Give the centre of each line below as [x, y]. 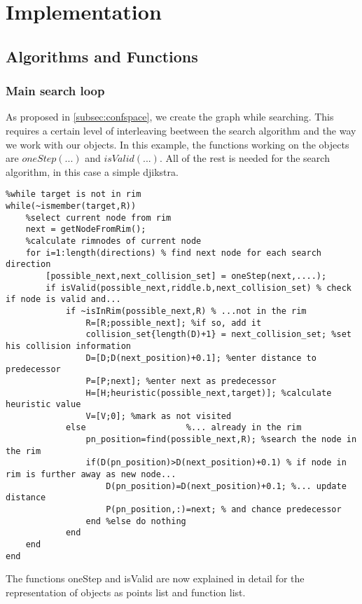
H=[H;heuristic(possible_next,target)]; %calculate [209, 393]
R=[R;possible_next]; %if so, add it [174, 323]
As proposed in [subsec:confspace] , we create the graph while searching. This [170, 117]
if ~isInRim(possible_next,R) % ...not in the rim [186, 311]
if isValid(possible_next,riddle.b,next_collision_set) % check [199, 288]
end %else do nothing [136, 521]
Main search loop [55, 91]
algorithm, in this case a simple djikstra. [92, 171]
